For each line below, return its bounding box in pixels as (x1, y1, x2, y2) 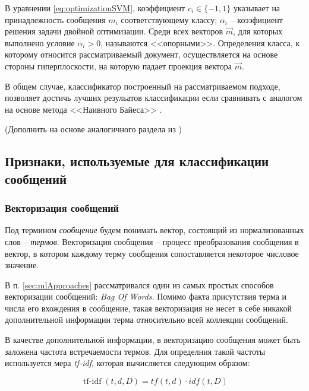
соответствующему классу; (121, 13, 217, 26)
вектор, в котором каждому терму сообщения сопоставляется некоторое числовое (5, 247, 299, 259)
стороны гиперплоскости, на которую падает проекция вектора (5, 59, 232, 72)
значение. (5, 259, 39, 271)
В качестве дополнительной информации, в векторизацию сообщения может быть (5, 333, 301, 346)
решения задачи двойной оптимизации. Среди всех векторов (5, 25, 223, 37)
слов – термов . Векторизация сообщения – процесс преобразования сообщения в (5, 235, 299, 247)
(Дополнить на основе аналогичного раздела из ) (5, 123, 182, 135)
